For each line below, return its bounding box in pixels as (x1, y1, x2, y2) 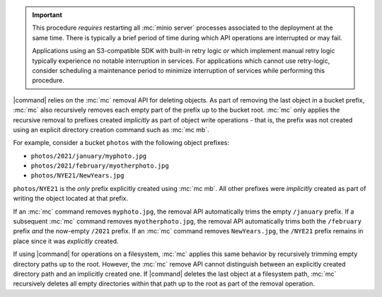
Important (32, 11, 63, 19)
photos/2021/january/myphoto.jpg (30, 152, 147, 160)
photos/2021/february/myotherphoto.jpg (30, 162, 169, 170)
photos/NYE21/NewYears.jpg (30, 172, 125, 180)
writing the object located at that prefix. (13, 194, 129, 203)
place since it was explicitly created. (13, 237, 120, 245)
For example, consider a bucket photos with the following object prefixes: (13, 139, 230, 147)
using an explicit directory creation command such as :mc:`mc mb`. (13, 125, 209, 134)
